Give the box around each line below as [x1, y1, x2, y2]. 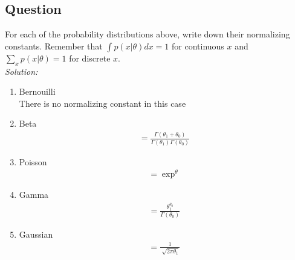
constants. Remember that [5, 39, 103, 52]
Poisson [19, 155, 47, 168]
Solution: [5, 65, 38, 77]
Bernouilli [19, 85, 56, 98]
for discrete [69, 51, 111, 64]
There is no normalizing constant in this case [19, 97, 186, 109]
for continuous [172, 39, 224, 52]
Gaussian [19, 227, 53, 240]
